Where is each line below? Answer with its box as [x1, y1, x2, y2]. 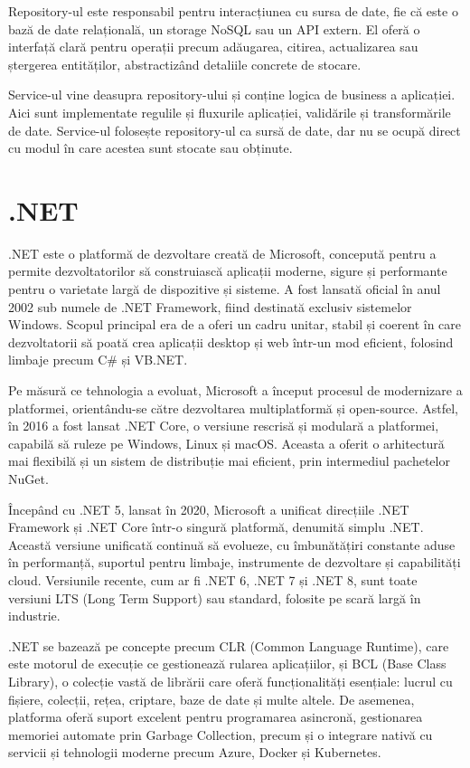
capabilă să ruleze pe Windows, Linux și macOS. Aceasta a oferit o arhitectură [8, 433, 445, 452]
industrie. [8, 606, 61, 625]
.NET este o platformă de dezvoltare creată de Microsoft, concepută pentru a [8, 243, 437, 262]
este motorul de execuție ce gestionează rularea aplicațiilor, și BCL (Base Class [8, 654, 446, 673]
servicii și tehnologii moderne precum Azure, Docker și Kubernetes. [8, 743, 381, 762]
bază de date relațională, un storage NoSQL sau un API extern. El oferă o [8, 19, 420, 38]
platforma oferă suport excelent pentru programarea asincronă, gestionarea [8, 707, 423, 726]
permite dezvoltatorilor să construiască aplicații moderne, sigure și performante [8, 261, 447, 280]
